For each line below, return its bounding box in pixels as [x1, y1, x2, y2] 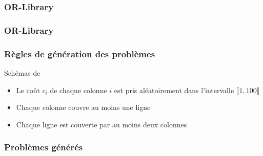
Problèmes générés [4, 141, 83, 153]
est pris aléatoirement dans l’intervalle [114, 84, 234, 95]
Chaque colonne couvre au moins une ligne [16, 102, 151, 113]
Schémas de [4, 67, 41, 78]
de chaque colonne [50, 84, 107, 95]
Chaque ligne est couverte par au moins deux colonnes [16, 119, 187, 129]
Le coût [16, 84, 40, 95]
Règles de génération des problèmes [4, 47, 155, 60]
